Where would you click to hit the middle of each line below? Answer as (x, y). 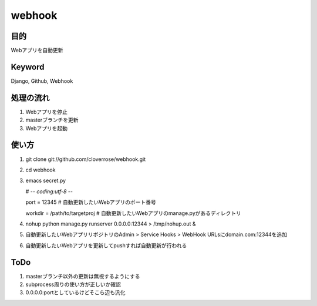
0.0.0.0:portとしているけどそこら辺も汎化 (75, 292)
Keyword (28, 67)
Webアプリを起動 (46, 128)
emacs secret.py (46, 181)
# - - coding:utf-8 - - (49, 191)
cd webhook (41, 170)
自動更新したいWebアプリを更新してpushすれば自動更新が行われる (106, 245)
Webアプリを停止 (46, 112)
